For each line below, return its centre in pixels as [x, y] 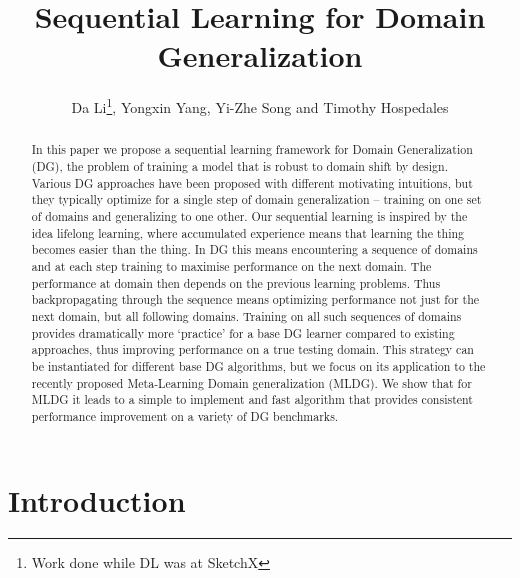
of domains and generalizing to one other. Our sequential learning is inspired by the [249, 215]
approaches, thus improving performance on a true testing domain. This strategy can [252, 349]
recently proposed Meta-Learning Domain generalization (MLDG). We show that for [251, 382]
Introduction [97, 499]
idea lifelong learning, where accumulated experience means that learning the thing [248, 232]
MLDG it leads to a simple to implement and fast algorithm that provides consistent [252, 399]
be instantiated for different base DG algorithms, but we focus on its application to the [258, 365]
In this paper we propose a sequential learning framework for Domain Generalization [252, 149]
